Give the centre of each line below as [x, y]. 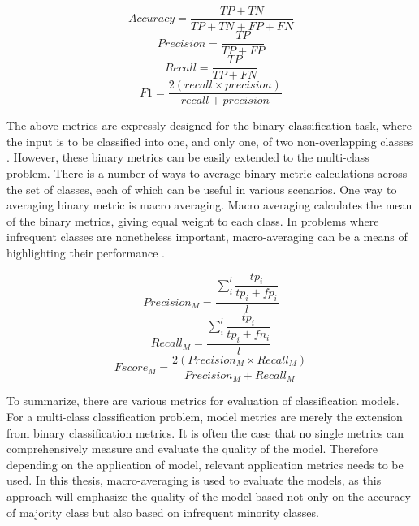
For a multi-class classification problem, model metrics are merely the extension [205, 417]
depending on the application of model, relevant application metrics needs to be [205, 464]
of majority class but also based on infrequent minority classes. [163, 512]
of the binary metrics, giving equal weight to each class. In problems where [193, 220]
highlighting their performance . [86, 252]
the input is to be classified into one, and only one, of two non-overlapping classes [210, 141]
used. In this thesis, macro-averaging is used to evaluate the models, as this [194, 480]
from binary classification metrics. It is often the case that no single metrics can [205, 432]
